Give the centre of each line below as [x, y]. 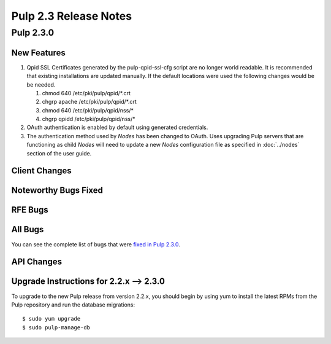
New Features [38, 53]
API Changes [37, 262]
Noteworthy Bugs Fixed [57, 190]
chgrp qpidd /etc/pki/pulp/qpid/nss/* [89, 119]
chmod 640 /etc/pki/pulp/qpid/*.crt [86, 93]
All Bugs [28, 229]
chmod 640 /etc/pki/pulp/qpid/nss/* [88, 110]
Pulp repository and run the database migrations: [73, 305]
